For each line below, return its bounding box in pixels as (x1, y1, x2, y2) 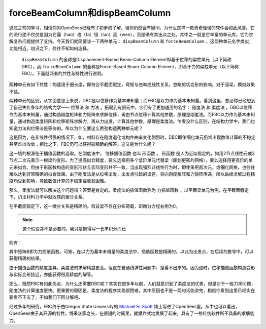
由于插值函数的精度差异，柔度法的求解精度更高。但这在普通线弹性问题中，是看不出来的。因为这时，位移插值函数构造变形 (9, 264, 255, 270)
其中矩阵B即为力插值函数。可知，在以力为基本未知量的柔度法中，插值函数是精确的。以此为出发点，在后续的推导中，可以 (9, 248, 254, 254)
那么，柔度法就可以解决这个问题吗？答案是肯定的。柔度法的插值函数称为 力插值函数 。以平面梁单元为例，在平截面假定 (9, 187, 249, 193)
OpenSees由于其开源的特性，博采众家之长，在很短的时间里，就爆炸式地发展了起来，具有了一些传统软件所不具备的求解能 (9, 310, 255, 316)
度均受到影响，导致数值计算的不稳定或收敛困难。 (9, 178, 108, 184)
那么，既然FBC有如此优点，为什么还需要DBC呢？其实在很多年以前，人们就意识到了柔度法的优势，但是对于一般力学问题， (9, 281, 256, 287)
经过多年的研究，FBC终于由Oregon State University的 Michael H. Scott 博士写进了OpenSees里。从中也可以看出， (9, 303, 240, 309)
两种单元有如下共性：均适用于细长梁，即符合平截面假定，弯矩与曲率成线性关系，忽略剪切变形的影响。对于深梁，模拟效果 (9, 82, 255, 87)
